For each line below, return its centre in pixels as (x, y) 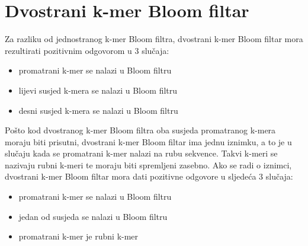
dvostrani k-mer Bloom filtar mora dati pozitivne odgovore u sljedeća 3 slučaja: (149, 176)
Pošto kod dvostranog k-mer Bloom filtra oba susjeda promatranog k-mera (140, 130)
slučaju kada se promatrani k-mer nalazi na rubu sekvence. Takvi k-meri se (141, 153)
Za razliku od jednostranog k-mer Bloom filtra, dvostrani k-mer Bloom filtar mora (154, 39)
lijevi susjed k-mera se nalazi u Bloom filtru (98, 90)
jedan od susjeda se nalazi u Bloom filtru (93, 216)
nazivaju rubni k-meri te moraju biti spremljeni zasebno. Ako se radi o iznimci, (148, 164)
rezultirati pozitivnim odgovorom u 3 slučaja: (87, 50)
